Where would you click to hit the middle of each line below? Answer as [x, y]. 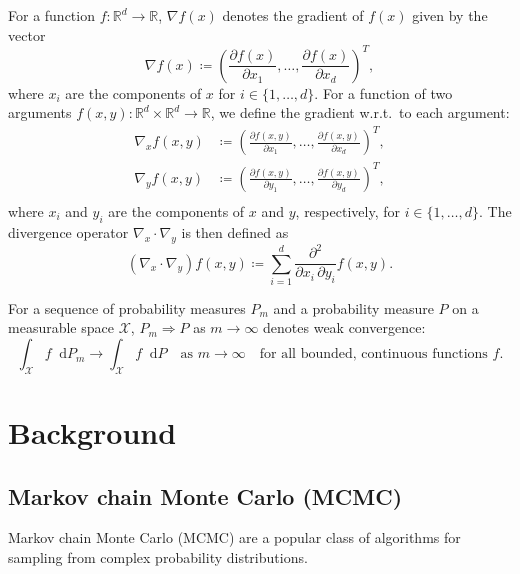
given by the [450, 15]
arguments [40, 112]
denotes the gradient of [293, 15]
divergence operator [68, 231]
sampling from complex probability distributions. [158, 557]
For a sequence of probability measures [127, 307]
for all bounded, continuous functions [373, 354]
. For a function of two [383, 92]
